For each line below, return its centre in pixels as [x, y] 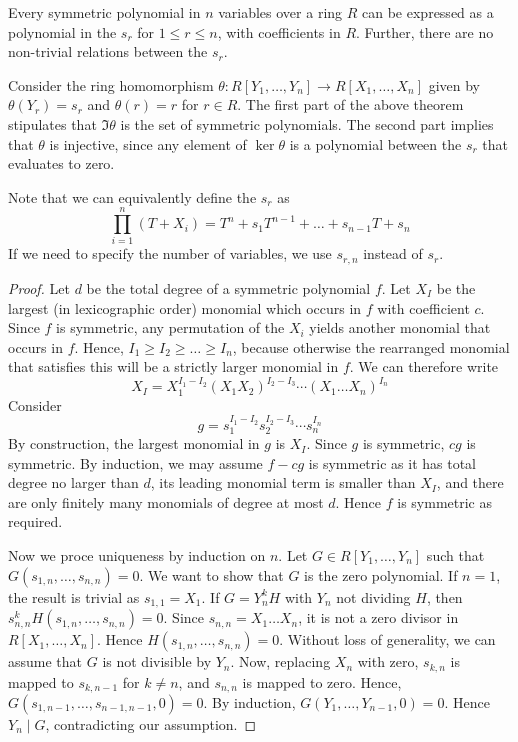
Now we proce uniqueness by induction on [137, 555]
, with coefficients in [279, 31]
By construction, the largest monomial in [134, 443]
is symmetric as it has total [392, 462]
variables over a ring [280, 12]
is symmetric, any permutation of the [170, 327]
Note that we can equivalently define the [132, 196]
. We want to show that [211, 574]
